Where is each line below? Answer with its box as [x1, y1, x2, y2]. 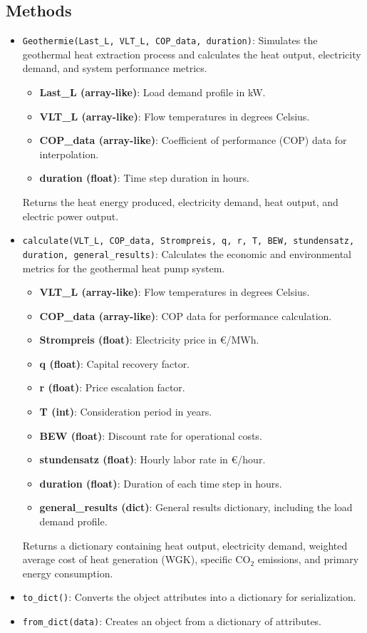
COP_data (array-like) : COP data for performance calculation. [39, 308, 332, 323]
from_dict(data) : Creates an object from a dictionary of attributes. [22, 614, 322, 629]
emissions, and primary [257, 552, 359, 567]
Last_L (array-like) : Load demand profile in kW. [39, 85, 266, 100]
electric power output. [22, 208, 119, 223]
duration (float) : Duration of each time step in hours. [39, 475, 282, 490]
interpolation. [39, 146, 99, 161]
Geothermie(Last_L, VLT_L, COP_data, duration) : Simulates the [22, 33, 318, 48]
